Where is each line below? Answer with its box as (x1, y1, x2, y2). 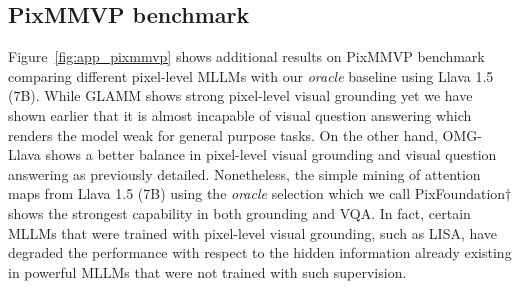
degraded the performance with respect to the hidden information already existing (8, 242, 512, 263)
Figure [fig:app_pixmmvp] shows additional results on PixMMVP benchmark (8, 46, 485, 67)
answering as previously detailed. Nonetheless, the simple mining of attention (8, 163, 481, 184)
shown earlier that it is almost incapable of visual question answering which (8, 104, 472, 125)
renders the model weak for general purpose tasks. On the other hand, (8, 124, 438, 145)
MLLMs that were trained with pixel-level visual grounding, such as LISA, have (8, 222, 498, 243)
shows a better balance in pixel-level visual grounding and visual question (45, 144, 497, 165)
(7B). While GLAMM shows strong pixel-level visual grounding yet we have (8, 85, 473, 106)
